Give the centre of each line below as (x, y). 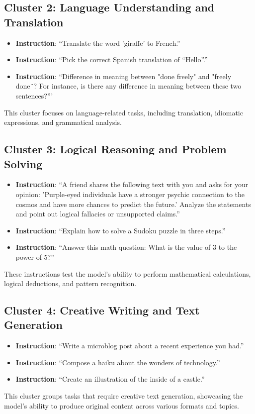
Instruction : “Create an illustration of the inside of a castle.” (110, 379)
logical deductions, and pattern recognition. (70, 283)
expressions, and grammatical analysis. (63, 122)
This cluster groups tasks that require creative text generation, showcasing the (124, 396)
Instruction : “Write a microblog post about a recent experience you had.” (130, 346)
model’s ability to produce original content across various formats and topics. (122, 405)
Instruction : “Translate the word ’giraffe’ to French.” (98, 43)
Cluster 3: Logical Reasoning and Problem (115, 149)
